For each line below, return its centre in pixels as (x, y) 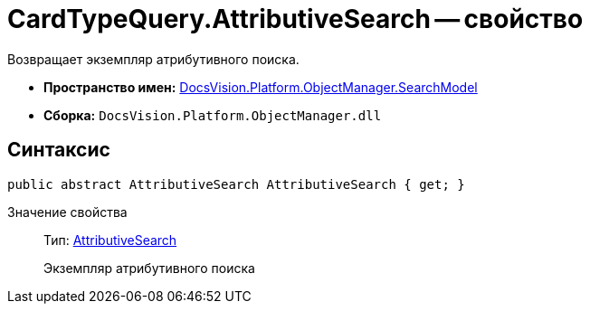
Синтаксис (59, 150)
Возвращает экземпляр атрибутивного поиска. (153, 59)
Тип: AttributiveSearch (110, 240)
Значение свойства (67, 212)
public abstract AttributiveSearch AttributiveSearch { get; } (236, 184)
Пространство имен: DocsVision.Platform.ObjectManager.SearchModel (261, 87)
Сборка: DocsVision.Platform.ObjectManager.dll (213, 115)
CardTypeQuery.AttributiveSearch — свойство (295, 19)
